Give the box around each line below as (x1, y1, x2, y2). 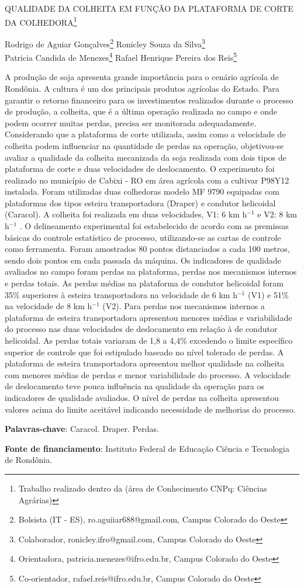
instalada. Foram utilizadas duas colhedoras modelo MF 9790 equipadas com (5, 185, 279, 198)
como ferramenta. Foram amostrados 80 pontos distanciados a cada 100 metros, (5, 243, 290, 255)
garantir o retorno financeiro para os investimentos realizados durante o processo (5, 94, 293, 106)
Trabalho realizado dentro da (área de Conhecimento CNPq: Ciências (18, 482, 267, 494)
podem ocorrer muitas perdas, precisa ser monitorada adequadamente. (5, 116, 257, 129)
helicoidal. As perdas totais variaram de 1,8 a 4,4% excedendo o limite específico (5, 334, 293, 346)
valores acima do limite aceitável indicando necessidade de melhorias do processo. (5, 403, 296, 415)
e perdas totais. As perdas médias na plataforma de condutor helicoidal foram (5, 277, 284, 289)
